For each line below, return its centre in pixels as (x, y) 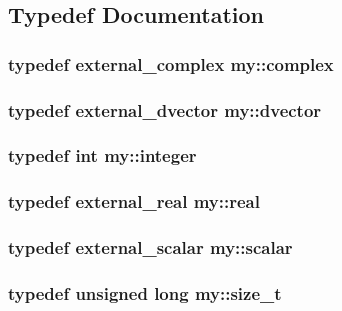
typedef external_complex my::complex (171, 63)
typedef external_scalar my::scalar (150, 247)
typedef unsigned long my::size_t (145, 292)
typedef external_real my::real (134, 201)
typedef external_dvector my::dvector (165, 109)
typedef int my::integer (102, 155)
